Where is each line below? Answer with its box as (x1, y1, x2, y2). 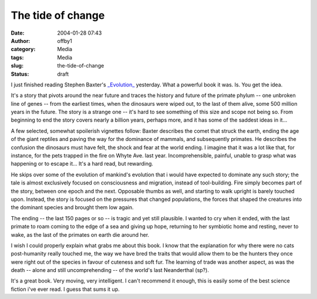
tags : (11, 53, 24, 61)
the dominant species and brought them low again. (11, 204, 134, 211)
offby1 (57, 37, 73, 44)
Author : (11, 37, 31, 44)
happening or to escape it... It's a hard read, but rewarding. (11, 160, 154, 167)
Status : (11, 70, 29, 78)
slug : (11, 62, 23, 69)
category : (11, 46, 36, 53)
